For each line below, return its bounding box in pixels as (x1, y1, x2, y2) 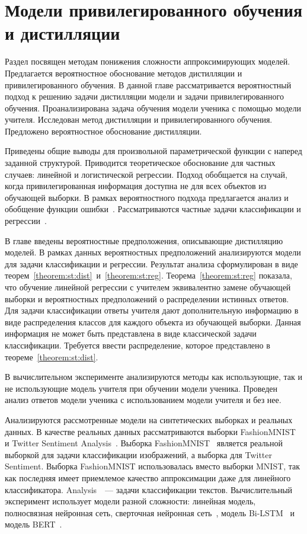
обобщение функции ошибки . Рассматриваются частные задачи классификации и (5, 203, 301, 215)
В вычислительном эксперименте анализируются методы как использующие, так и (5, 370, 303, 383)
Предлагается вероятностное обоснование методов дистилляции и (5, 66, 242, 79)
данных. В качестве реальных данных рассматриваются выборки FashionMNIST (5, 425, 296, 437)
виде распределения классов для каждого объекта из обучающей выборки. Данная (5, 315, 301, 328)
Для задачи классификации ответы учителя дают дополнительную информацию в (5, 304, 299, 316)
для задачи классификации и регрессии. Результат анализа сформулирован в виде (5, 257, 298, 270)
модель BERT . (5, 518, 62, 530)
